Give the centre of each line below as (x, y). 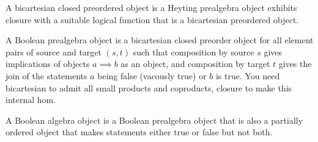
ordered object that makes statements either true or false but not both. (139, 132)
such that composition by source (194, 51)
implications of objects (48, 64)
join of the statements (46, 75)
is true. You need (248, 75)
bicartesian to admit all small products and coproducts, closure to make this (149, 87)
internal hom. (31, 100)
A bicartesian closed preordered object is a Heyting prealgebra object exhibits (151, 7)
